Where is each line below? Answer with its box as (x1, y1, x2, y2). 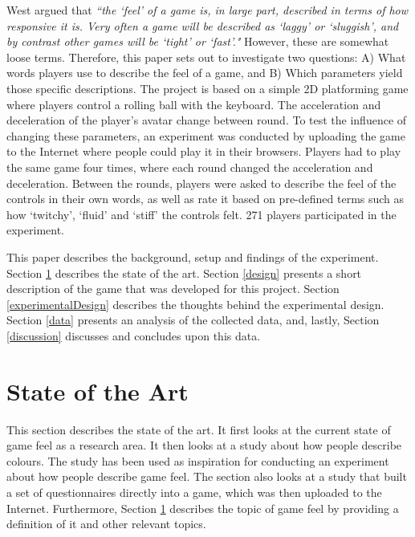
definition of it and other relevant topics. (6, 515, 206, 532)
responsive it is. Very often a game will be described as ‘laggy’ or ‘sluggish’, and (6, 17, 399, 34)
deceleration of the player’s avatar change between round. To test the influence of (6, 112, 407, 128)
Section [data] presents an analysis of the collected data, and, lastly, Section (6, 311, 380, 328)
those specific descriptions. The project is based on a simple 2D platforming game (6, 79, 409, 96)
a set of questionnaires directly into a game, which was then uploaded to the (6, 483, 382, 500)
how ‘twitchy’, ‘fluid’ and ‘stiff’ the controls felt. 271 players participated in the (6, 205, 397, 222)
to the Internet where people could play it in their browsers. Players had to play (6, 143, 401, 160)
